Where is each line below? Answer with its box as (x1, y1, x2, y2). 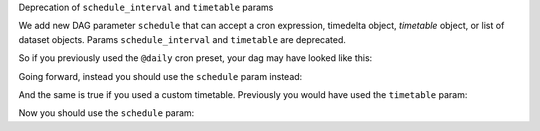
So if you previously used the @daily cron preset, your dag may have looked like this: (18, 52, 373, 64)
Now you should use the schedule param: (18, 107, 195, 119)
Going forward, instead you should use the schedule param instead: (18, 70, 303, 82)
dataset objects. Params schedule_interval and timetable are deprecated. (18, 33, 347, 45)
